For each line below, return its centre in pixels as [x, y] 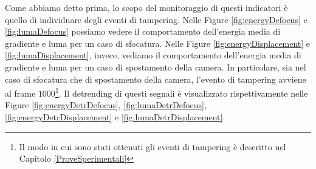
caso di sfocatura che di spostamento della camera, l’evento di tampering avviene [156, 79]
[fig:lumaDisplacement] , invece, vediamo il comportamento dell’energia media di [153, 55]
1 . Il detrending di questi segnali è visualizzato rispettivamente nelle [181, 92]
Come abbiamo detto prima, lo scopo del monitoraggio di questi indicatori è [146, 7]
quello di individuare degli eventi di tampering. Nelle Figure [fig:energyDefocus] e [156, 19]
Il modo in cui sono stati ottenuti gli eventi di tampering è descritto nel [153, 146]
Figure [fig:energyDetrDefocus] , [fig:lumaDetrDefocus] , [106, 105]
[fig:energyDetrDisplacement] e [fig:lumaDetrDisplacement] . [115, 117]
